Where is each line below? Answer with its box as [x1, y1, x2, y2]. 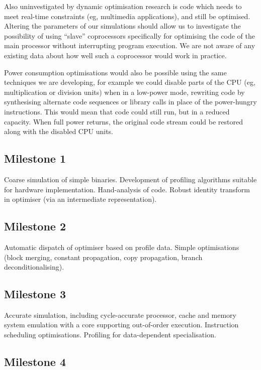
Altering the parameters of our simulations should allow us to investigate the [4, 21, 241, 31]
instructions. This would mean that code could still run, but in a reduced [4, 106, 230, 116]
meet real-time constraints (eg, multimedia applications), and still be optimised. [4, 11, 250, 21]
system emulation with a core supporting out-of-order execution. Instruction [4, 319, 239, 330]
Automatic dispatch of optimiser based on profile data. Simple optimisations [4, 241, 239, 252]
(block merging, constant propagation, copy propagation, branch [4, 252, 203, 262]
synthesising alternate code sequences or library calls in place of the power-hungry [4, 96, 257, 107]
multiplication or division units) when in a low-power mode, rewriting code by [4, 86, 245, 97]
